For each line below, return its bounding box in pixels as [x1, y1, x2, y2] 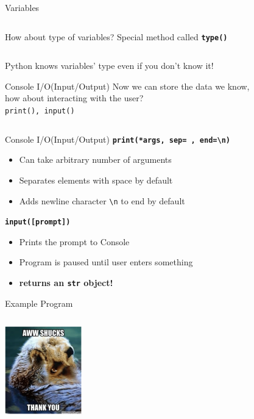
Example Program [5, 296, 73, 309]
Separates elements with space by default [19, 173, 173, 186]
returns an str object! [19, 276, 113, 289]
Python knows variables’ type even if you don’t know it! [5, 59, 214, 72]
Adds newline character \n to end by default [19, 194, 185, 207]
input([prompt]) [5, 218, 71, 227]
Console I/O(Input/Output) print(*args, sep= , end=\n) [5, 132, 230, 145]
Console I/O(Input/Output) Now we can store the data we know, [5, 79, 250, 92]
